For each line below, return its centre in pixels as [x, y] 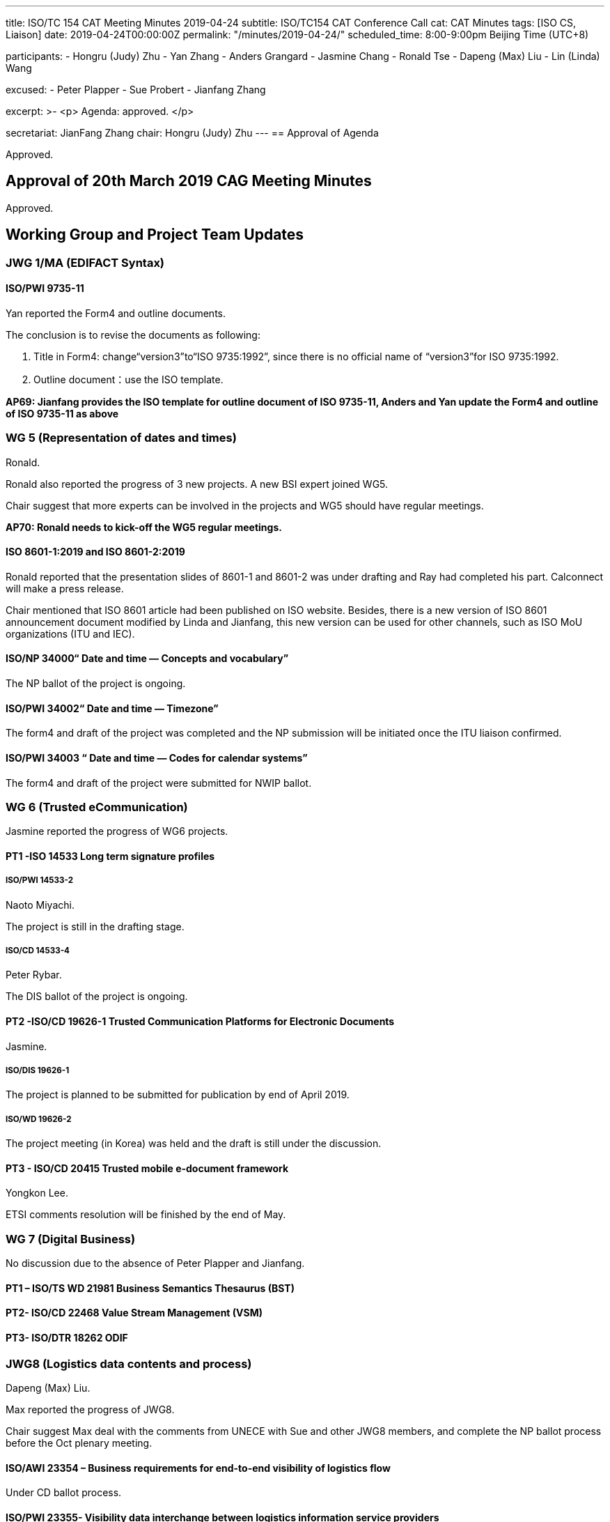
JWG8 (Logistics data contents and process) [129, 1363]
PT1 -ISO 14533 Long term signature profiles [110, 856]
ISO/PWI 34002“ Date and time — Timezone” [112, 708]
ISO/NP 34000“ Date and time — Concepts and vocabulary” [147, 659]
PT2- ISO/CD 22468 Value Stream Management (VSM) [134, 1313]
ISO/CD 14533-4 [38, 951]
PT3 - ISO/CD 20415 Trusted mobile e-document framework [147, 1168]
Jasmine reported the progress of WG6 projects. [117, 831]
